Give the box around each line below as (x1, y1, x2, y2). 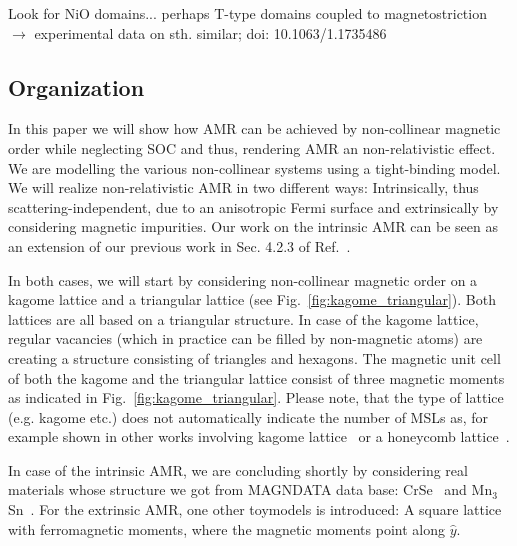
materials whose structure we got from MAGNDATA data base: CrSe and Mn (8, 479, 493, 500)
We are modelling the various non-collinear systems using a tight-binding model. (8, 157, 501, 178)
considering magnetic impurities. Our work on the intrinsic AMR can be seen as (8, 216, 498, 237)
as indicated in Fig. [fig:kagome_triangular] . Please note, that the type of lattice (8, 387, 504, 408)
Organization (8, 71, 145, 102)
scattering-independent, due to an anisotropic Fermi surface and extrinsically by (8, 196, 499, 217)
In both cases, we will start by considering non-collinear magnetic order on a (8, 269, 478, 290)
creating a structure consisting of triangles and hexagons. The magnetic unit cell (8, 347, 501, 368)
